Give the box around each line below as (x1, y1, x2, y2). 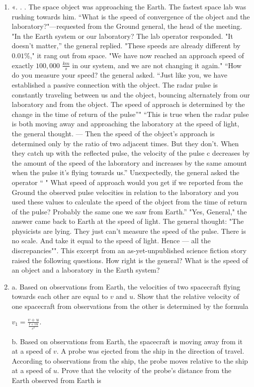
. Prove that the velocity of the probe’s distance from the (57, 365, 232, 376)
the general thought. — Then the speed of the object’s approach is (11, 128, 215, 138)
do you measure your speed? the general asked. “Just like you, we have (11, 70, 228, 80)
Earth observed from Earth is (11, 375, 101, 386)
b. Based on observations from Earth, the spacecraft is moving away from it (11, 336, 243, 346)
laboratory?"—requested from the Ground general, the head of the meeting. (11, 21, 242, 31)
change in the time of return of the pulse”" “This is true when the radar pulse (11, 108, 249, 119)
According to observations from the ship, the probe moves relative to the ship (11, 355, 248, 366)
